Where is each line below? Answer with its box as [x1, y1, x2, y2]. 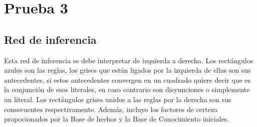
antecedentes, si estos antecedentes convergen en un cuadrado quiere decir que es [4, 74, 251, 85]
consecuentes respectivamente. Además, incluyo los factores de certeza [4, 104, 218, 114]
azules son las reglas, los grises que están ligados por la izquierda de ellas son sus [4, 65, 251, 75]
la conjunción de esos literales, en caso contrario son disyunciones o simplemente [4, 84, 250, 95]
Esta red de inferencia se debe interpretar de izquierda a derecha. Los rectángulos [4, 55, 254, 65]
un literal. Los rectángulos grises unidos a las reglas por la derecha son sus [4, 94, 232, 104]
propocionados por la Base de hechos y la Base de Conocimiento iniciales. [4, 114, 229, 124]
